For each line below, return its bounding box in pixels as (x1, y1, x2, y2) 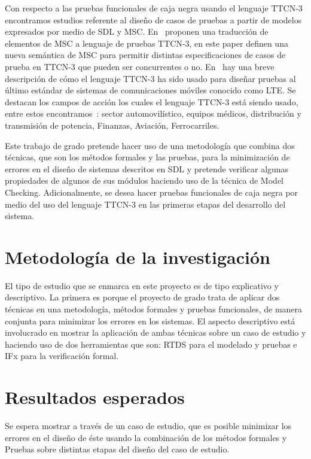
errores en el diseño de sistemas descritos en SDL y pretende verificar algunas (5, 162, 289, 175)
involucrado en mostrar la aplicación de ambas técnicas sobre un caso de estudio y (5, 326, 306, 339)
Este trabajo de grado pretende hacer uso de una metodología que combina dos (5, 139, 295, 151)
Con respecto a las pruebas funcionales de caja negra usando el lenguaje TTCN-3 (5, 2, 303, 14)
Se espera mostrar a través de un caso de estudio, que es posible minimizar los (5, 420, 292, 432)
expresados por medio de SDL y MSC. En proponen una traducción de (5, 25, 269, 38)
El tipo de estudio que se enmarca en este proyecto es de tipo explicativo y (5, 279, 279, 291)
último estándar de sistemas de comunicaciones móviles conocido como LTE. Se (5, 84, 296, 96)
